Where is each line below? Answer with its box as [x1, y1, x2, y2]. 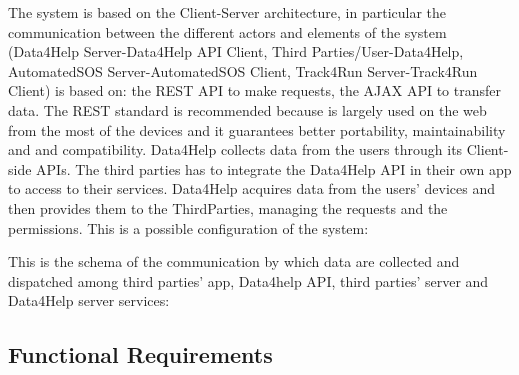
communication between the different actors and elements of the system [8, 21, 447, 42]
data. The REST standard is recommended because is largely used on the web [8, 99, 487, 120]
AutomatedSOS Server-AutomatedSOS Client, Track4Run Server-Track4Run [8, 60, 478, 81]
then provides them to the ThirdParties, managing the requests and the [8, 197, 448, 218]
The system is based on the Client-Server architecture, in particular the [8, 2, 447, 22]
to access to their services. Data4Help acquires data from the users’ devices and [8, 178, 496, 199]
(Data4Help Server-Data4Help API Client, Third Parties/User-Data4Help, [8, 41, 464, 62]
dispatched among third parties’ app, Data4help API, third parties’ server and [8, 270, 489, 291]
